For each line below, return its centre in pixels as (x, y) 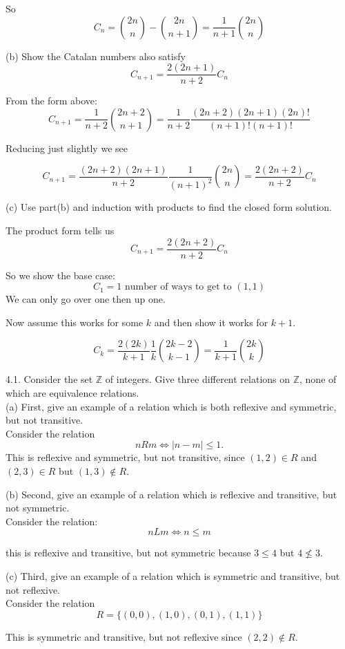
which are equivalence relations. (72, 393)
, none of (318, 379)
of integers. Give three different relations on (198, 379)
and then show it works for (211, 322)
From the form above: (51, 101)
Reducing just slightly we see (67, 148)
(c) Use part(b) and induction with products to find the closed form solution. (169, 207)
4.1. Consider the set (49, 379)
